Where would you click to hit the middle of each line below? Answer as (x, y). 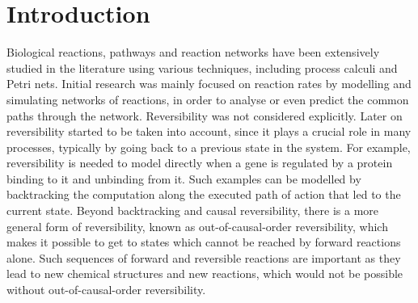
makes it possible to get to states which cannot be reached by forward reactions (204, 242)
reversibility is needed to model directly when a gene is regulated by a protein (200, 163)
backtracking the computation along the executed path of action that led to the (204, 194)
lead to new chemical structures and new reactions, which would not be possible (205, 274)
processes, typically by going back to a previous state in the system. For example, (209, 147)
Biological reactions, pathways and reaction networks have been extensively (193, 52)
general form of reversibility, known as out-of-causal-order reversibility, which (197, 226)
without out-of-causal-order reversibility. (106, 290)
